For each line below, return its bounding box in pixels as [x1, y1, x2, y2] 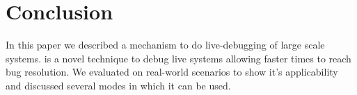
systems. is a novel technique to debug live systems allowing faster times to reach [6, 51, 351, 65]
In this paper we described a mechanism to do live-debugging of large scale [6, 37, 325, 52]
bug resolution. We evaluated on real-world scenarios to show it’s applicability [6, 64, 338, 79]
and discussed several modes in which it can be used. [6, 78, 231, 92]
